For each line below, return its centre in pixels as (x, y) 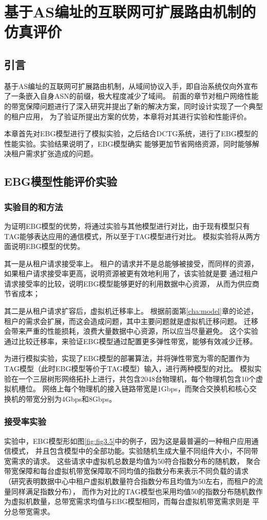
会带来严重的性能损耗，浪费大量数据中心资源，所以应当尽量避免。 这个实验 (131, 331)
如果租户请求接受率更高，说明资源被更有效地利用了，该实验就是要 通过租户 (131, 273)
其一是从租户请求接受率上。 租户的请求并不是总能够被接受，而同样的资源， (131, 263)
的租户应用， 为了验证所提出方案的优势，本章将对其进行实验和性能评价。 (128, 116)
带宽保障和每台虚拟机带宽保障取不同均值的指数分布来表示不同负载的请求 (126, 471)
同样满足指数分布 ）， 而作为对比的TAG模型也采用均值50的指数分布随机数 (133, 491)
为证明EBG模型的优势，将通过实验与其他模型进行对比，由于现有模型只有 (127, 226)
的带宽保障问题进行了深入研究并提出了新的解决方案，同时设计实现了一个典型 (133, 106)
